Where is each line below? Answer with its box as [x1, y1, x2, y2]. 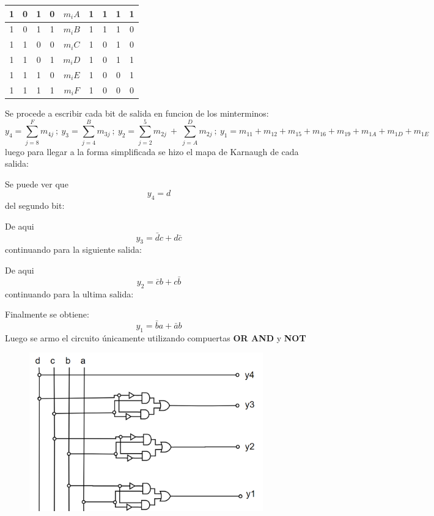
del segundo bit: [5, 199, 65, 212]
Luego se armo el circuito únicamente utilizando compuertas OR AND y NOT [5, 331, 306, 344]
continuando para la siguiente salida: [5, 243, 142, 256]
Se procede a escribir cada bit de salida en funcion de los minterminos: [5, 106, 269, 119]
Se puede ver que [5, 177, 68, 190]
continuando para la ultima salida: [5, 287, 134, 300]
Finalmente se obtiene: [5, 308, 89, 321]
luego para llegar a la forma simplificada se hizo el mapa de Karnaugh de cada [5, 145, 299, 158]
